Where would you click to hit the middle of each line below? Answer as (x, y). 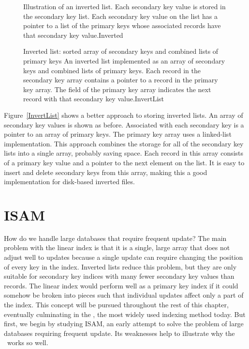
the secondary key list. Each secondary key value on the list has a (120, 16)
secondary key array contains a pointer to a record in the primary (121, 80)
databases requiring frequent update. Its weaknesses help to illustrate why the (119, 333)
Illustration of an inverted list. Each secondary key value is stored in (124, 6)
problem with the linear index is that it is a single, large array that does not (117, 247)
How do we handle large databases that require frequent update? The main (115, 238)
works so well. (28, 342)
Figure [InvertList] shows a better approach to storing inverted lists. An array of (124, 115)
